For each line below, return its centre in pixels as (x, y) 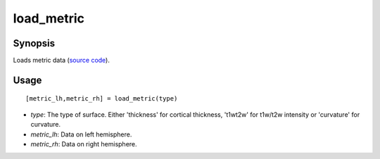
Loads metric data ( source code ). (62, 61)
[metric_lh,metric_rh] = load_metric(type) (102, 99)
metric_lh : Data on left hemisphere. (81, 134)
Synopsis (34, 43)
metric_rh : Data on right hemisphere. (84, 144)
